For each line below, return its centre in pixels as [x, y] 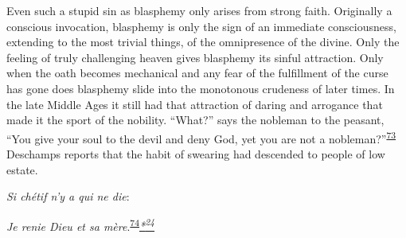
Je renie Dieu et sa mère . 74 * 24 [81, 224]
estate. [22, 169]
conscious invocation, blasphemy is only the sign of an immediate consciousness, [201, 26]
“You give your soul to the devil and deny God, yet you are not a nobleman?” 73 [201, 137]
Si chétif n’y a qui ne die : [68, 196]
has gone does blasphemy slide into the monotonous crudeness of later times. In [201, 88]
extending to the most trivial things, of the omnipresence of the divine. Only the [203, 42]
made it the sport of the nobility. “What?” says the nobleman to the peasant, [195, 120]
